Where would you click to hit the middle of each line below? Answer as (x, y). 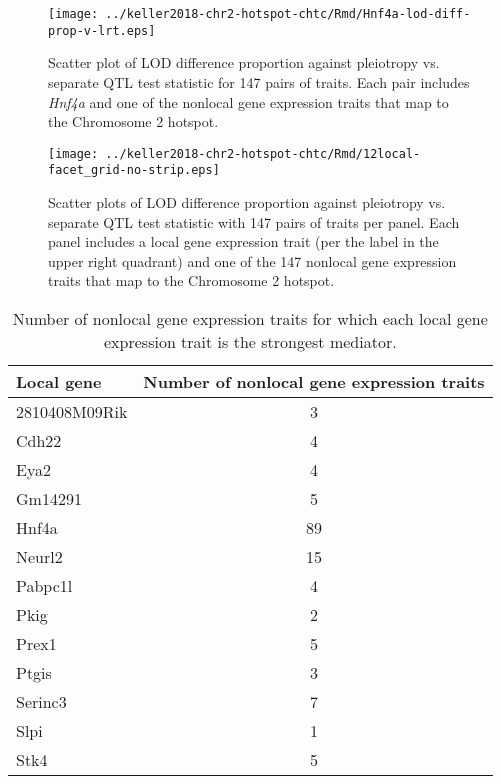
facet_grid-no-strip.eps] (134, 170)
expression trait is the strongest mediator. (250, 341)
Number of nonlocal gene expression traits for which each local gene (250, 318)
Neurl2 (39, 556)
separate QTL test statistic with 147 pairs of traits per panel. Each (254, 221)
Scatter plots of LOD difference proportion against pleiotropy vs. (247, 202)
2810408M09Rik (72, 411)
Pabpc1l (44, 585)
